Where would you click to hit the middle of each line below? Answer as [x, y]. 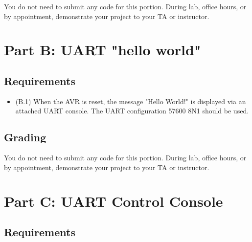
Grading [25, 137]
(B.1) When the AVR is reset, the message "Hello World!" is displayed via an [131, 101]
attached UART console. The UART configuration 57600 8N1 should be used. [132, 111]
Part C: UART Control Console [114, 201]
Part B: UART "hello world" [103, 50]
